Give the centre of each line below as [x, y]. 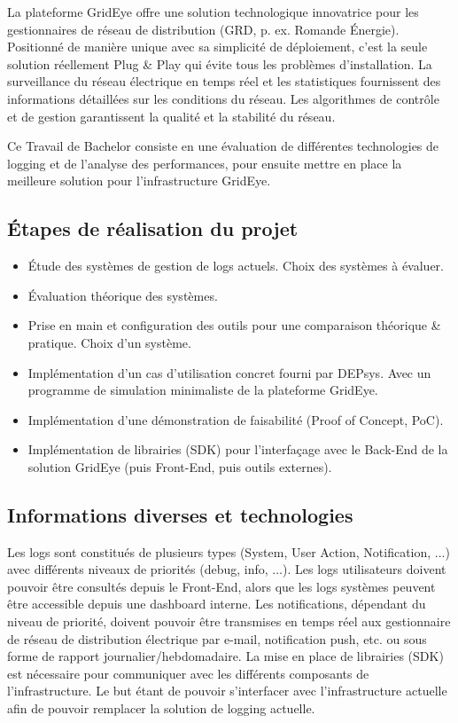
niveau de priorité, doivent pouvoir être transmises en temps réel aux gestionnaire [229, 621]
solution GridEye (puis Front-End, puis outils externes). [180, 466]
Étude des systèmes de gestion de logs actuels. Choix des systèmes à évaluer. [236, 266]
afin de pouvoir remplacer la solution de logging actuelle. [161, 708]
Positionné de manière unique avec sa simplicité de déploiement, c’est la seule [217, 47]
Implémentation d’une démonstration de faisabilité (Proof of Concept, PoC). [236, 419]
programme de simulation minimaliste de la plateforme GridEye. [203, 390]
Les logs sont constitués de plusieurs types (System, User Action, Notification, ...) [229, 551]
